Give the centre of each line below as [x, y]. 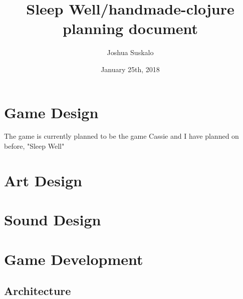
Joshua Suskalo [130, 52]
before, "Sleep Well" [34, 146]
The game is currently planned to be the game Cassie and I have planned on [121, 136]
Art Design [43, 180]
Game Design [51, 112]
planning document [130, 28]
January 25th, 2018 [130, 69]
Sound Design [53, 220]
